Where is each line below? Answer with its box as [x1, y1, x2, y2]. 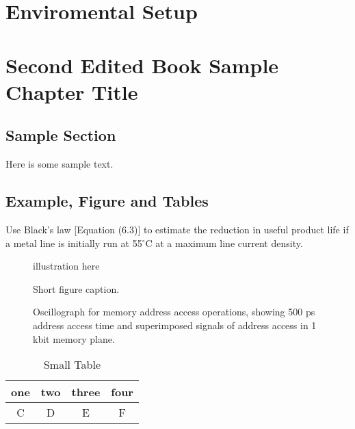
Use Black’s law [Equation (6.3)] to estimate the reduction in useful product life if [5, 222, 349, 236]
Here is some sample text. [5, 157, 114, 171]
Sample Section [5, 125, 116, 146]
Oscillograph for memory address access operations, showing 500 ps [33, 304, 315, 319]
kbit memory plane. [33, 331, 115, 346]
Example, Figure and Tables [5, 190, 209, 211]
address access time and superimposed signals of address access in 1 [33, 317, 317, 332]
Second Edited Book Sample [5, 51, 279, 79]
